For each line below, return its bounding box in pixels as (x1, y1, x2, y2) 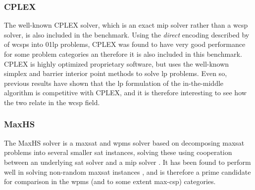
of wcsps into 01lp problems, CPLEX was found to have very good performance (4, 39, 246, 49)
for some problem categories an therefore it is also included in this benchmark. (4, 49, 242, 59)
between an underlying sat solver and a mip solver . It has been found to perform (4, 156, 251, 167)
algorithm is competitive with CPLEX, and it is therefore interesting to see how (4, 87, 247, 98)
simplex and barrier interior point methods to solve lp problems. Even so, (4, 68, 227, 78)
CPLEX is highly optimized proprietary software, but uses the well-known (4, 58, 229, 69)
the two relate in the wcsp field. (4, 97, 100, 107)
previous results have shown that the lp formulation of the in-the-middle (4, 77, 224, 88)
